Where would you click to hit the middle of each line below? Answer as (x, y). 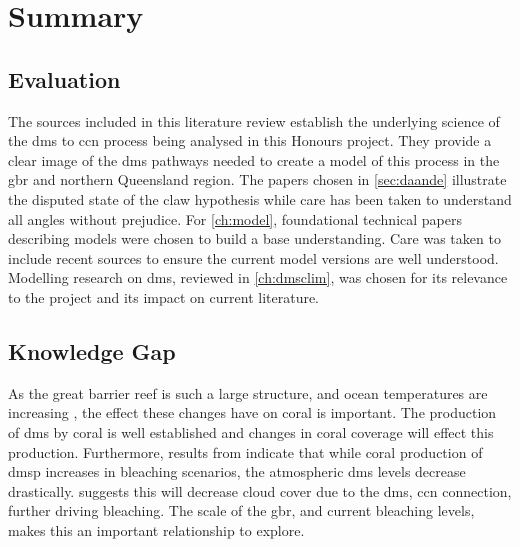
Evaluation (64, 78)
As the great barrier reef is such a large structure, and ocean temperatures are (248, 392)
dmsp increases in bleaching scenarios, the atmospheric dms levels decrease (237, 471)
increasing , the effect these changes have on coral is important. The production (252, 412)
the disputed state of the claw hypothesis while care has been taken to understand (260, 198)
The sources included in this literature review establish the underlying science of (254, 120)
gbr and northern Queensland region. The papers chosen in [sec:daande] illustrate (257, 179)
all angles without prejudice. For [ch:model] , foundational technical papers (235, 218)
